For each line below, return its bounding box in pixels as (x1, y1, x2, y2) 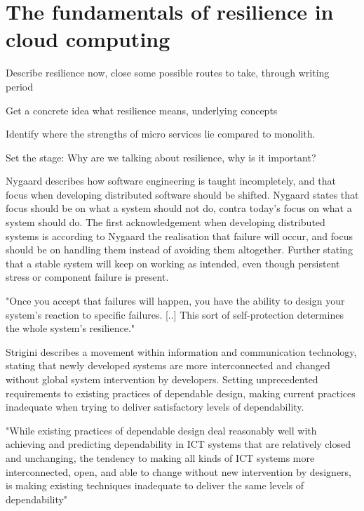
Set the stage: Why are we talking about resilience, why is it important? (6, 150, 316, 164)
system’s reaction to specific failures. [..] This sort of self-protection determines (6, 307, 344, 321)
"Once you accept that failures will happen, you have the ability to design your (6, 293, 345, 308)
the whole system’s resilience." (6, 321, 135, 336)
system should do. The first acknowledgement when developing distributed (6, 215, 325, 230)
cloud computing (6, 25, 170, 53)
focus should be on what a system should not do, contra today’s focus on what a (6, 201, 352, 215)
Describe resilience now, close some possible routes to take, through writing (6, 65, 330, 80)
